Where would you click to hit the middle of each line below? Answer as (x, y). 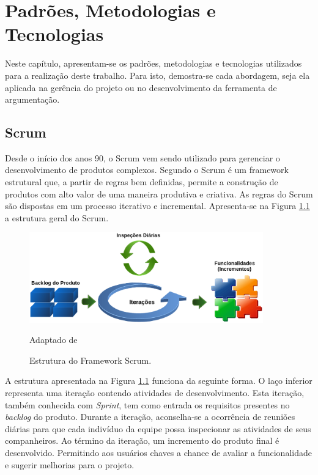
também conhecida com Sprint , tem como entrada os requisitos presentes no (147, 404)
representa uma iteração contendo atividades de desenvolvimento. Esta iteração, (155, 393)
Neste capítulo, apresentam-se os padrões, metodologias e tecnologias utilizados (153, 63)
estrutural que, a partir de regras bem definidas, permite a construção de (142, 182)
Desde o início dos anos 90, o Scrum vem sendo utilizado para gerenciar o (142, 157)
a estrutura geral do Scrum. (57, 217)
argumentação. (32, 99)
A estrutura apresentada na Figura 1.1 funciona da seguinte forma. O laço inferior (159, 381)
